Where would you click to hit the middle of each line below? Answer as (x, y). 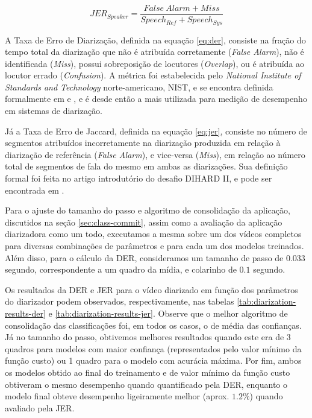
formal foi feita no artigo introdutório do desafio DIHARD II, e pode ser (139, 178)
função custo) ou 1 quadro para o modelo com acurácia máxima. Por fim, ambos (153, 360)
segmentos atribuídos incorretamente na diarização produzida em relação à (143, 143)
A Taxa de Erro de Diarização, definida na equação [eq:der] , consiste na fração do (155, 40)
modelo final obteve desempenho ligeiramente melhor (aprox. (117, 396)
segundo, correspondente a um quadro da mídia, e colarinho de (121, 269)
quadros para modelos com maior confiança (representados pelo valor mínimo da (153, 348)
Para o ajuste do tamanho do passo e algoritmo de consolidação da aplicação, (148, 210)
